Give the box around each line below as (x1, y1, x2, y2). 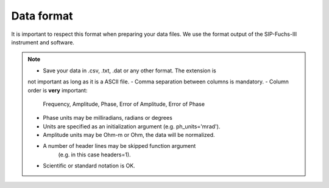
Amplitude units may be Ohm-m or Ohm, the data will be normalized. (43, 131, 216, 139)
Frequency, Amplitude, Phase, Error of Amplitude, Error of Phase (43, 100, 205, 108)
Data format (11, 9, 73, 23)
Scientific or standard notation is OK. (43, 162, 135, 170)
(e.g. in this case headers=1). (58, 151, 131, 158)
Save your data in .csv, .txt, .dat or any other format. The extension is (43, 67, 216, 74)
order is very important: (27, 86, 88, 94)
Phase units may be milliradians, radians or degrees (43, 114, 173, 122)
